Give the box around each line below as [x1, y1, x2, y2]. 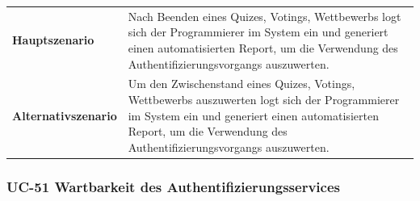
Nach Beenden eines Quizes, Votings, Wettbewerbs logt [128, 7, 401, 24]
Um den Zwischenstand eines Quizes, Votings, [128, 75, 355, 92]
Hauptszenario [12, 31, 94, 48]
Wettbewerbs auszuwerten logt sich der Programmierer [128, 90, 400, 107]
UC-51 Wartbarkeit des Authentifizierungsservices [6, 176, 340, 196]
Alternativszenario [12, 107, 117, 124]
